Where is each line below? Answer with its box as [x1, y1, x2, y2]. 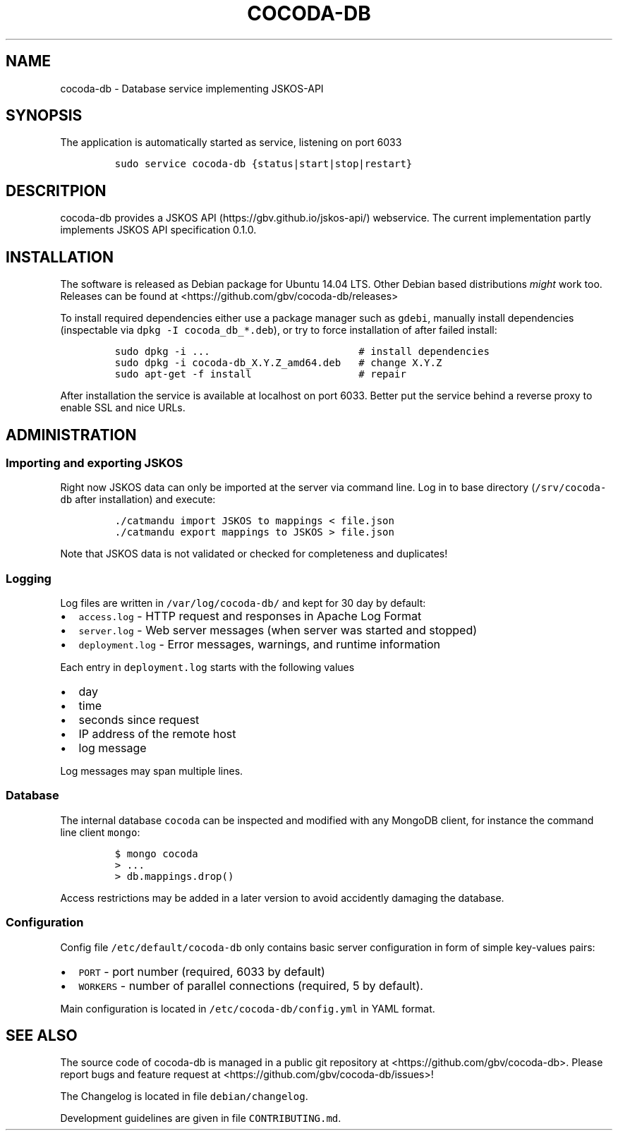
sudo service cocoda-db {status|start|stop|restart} [114, 158, 413, 170]
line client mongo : [60, 826, 140, 838]
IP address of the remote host [78, 727, 236, 742]
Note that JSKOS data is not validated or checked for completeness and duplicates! [60, 548, 448, 560]
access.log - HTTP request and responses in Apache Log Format [78, 609, 422, 624]
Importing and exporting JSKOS [6, 455, 183, 470]
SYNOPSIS [6, 107, 83, 125]
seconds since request [78, 713, 200, 727]
